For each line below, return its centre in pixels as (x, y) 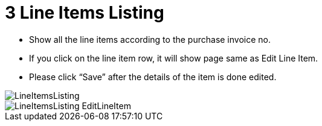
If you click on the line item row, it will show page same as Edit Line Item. (174, 58)
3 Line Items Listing (85, 13)
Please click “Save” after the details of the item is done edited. (153, 77)
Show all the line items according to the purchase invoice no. (150, 39)
